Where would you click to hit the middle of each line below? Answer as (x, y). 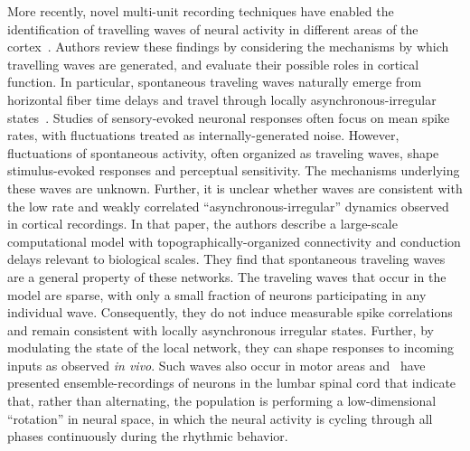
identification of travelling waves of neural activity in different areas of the (213, 28)
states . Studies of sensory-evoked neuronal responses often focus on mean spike (229, 117)
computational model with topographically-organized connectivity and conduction (234, 241)
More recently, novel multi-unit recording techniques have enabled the (201, 11)
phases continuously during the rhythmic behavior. (148, 436)
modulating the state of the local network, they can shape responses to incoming (230, 348)
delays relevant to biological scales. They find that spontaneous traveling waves (226, 259)
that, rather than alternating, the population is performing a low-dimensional (222, 401)
